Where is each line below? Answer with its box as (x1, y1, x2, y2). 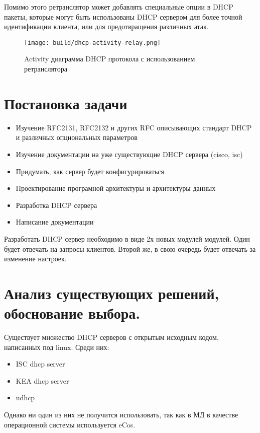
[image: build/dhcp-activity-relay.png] (24, 39, 161, 46)
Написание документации (16, 216, 94, 227)
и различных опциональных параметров (16, 132, 138, 142)
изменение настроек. (4, 253, 67, 264)
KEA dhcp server (16, 375, 69, 386)
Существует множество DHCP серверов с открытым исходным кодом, (4, 332, 219, 342)
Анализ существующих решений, (4, 282, 219, 303)
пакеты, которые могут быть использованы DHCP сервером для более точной (4, 11, 242, 22)
